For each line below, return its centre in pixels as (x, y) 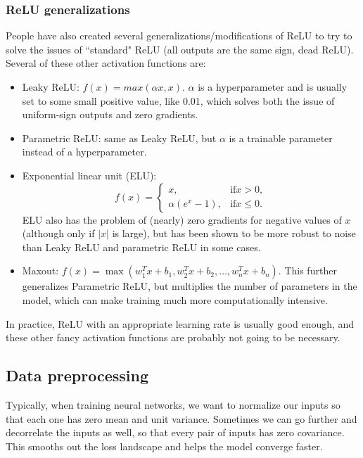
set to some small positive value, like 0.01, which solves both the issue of (178, 100)
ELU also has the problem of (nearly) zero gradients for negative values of (182, 219)
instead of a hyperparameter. (84, 152)
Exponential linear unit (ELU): (89, 175)
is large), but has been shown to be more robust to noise (234, 233)
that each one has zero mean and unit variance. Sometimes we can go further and (181, 418)
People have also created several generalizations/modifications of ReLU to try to (179, 36)
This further (311, 271)
